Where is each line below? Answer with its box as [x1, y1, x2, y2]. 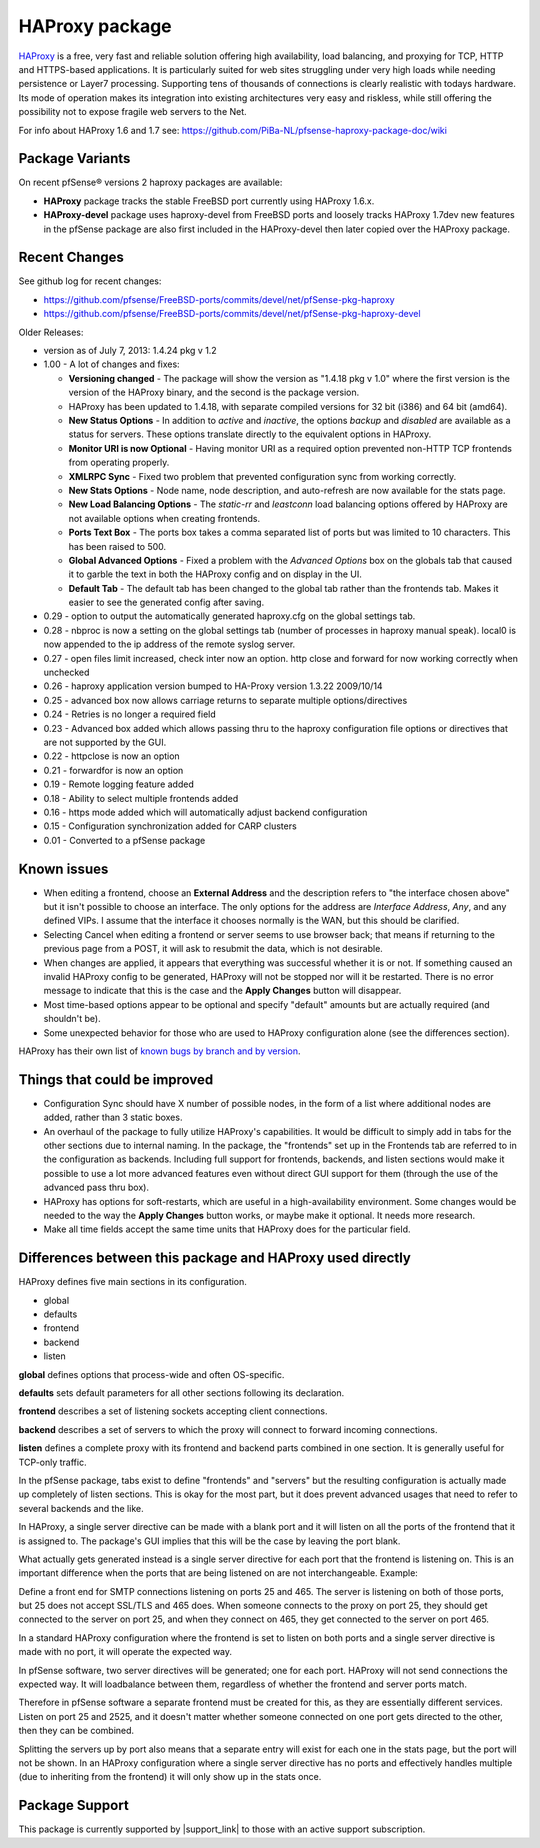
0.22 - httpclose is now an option [43, 750, 180, 762]
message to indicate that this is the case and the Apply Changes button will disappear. [43, 985, 402, 997]
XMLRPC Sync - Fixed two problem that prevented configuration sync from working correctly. [68, 470, 457, 482]
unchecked [43, 666, 90, 679]
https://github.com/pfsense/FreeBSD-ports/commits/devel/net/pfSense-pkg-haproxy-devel [43, 308, 421, 320]
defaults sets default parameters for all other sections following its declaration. [18, 1386, 345, 1399]
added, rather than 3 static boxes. [43, 1111, 183, 1124]
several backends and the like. [18, 1502, 144, 1514]
